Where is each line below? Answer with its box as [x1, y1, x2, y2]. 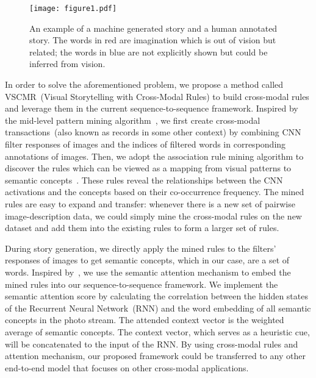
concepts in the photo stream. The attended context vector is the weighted [5, 313, 284, 326]
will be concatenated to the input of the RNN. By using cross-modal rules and [5, 337, 298, 350]
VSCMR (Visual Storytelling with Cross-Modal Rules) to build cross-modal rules [5, 90, 309, 102]
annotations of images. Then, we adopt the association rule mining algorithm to [5, 149, 304, 162]
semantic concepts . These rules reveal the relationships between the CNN [5, 173, 283, 186]
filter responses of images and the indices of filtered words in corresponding [5, 138, 286, 150]
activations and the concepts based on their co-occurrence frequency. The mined [5, 185, 304, 198]
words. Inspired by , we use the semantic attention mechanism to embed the [5, 265, 291, 278]
